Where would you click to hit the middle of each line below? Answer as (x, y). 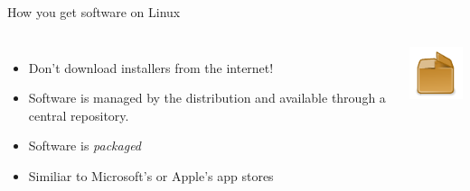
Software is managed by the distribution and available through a (207, 98)
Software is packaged (85, 146)
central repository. (79, 115)
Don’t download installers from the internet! (151, 67)
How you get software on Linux (94, 12)
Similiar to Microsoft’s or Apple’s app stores (151, 175)
